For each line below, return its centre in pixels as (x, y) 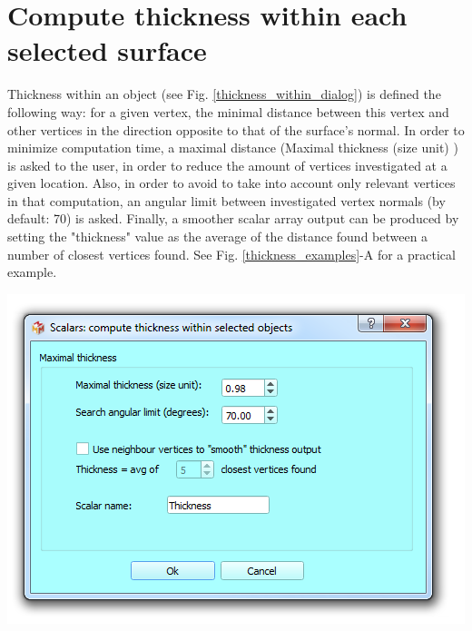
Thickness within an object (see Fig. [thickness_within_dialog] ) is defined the (224, 94)
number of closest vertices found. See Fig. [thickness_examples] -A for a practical (231, 254)
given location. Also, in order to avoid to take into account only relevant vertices (231, 183)
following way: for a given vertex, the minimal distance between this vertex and (228, 111)
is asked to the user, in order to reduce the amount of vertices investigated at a (227, 165)
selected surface (107, 50)
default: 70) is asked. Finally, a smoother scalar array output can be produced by (233, 218)
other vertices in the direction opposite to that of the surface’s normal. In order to (236, 129)
